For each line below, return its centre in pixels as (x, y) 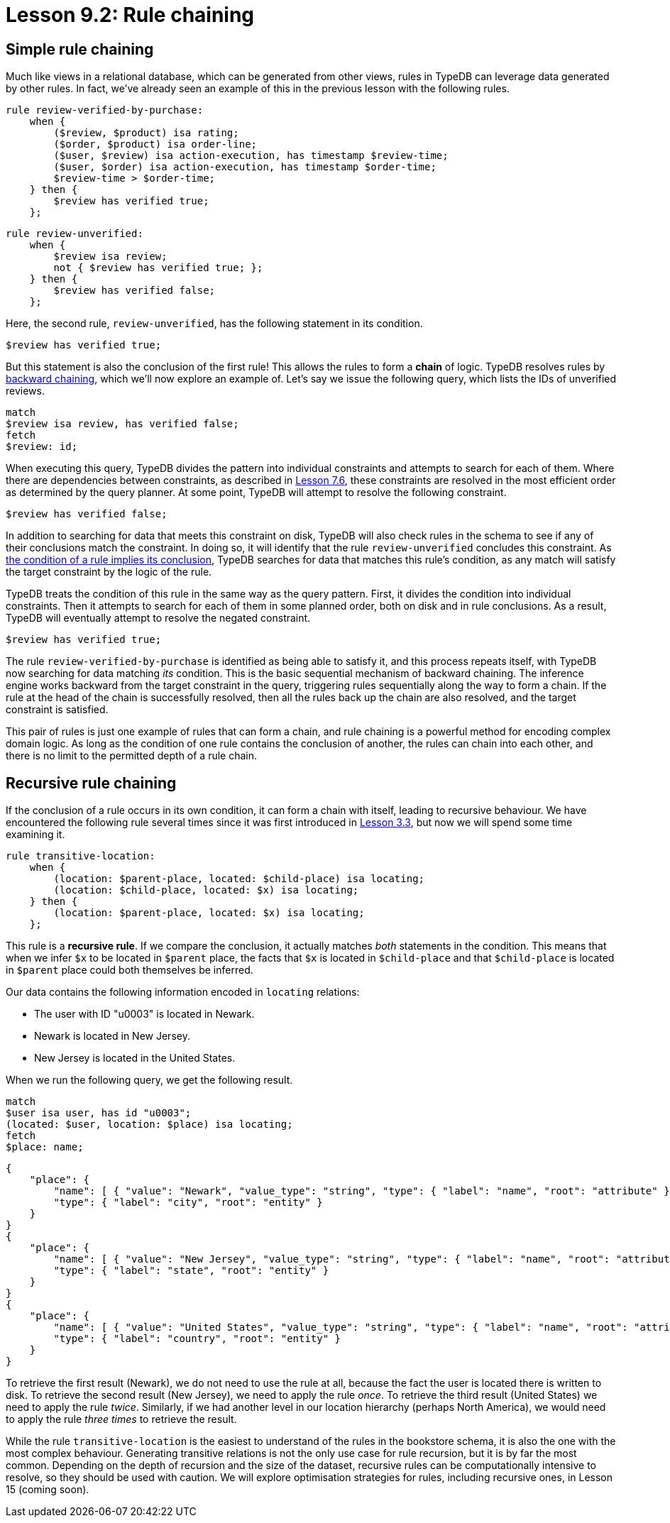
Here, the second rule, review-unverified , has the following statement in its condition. (214, 324)
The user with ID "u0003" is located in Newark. (144, 1014)
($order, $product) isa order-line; (155, 144)
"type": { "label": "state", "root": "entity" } (191, 1271)
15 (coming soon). (48, 1490)
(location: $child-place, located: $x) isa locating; (206, 890)
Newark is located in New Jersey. (112, 1036)
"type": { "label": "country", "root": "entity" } (197, 1339)
